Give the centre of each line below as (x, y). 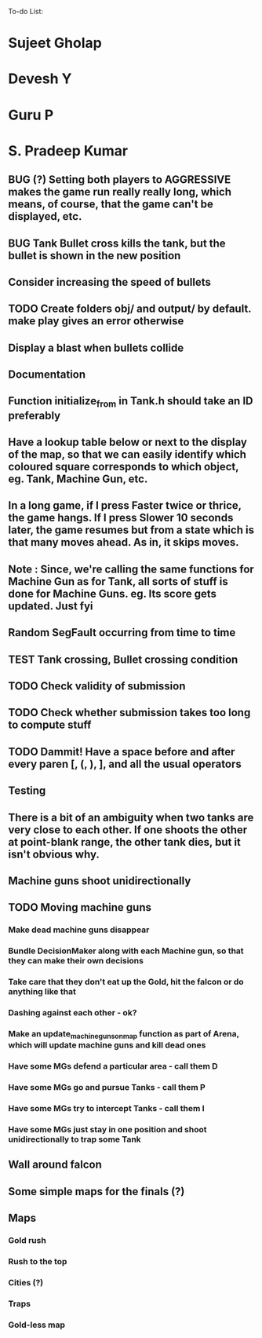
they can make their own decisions (76, 961)
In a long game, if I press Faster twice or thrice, (125, 506)
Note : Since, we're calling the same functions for (131, 569)
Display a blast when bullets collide (96, 347)
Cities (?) (26, 1282)
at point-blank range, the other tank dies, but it (125, 842)
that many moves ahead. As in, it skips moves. (124, 542)
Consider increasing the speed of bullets (110, 282)
